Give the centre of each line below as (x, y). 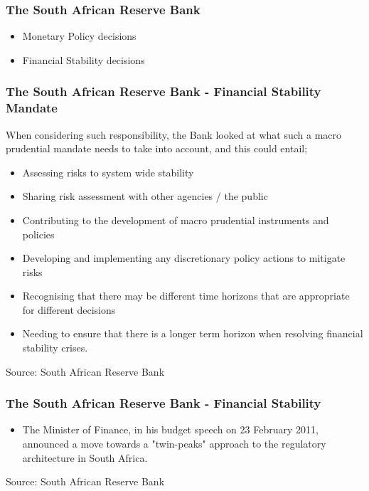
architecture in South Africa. (85, 457)
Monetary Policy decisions (79, 36)
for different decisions (69, 309)
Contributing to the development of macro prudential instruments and (176, 220)
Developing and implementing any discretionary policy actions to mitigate (184, 258)
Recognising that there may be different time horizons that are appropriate (186, 296)
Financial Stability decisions (84, 59)
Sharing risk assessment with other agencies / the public (145, 196)
